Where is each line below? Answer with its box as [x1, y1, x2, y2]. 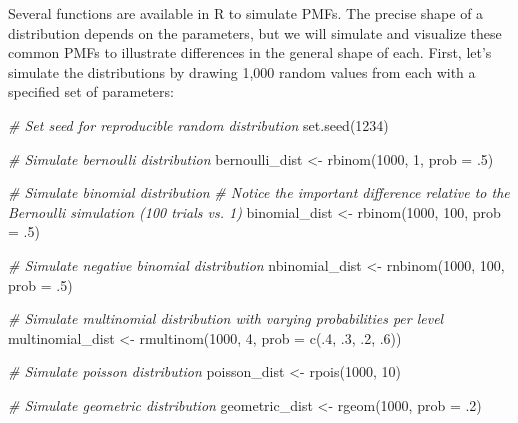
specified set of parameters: [8, 81, 174, 102]
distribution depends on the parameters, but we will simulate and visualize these [8, 22, 502, 43]
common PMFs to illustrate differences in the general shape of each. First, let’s [8, 42, 492, 63]
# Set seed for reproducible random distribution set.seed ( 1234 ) [8, 114, 389, 135]
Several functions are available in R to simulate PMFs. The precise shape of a [8, 3, 484, 23]
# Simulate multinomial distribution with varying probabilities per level [8, 308, 444, 329]
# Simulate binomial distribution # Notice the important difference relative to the [8, 182, 510, 203]
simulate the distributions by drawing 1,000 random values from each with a [8, 61, 476, 82]
